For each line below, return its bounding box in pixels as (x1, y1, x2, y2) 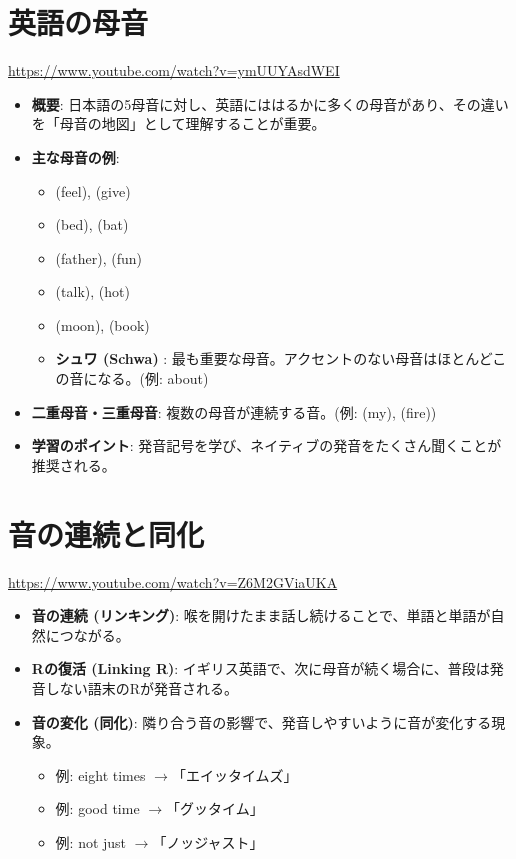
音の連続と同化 (8, 513, 205, 554)
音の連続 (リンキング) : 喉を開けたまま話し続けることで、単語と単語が (31, 605, 491, 626)
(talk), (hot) (55, 281, 130, 302)
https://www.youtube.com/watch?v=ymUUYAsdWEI (8, 60, 340, 81)
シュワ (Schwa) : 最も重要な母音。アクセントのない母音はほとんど (55, 348, 493, 369)
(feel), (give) (55, 180, 131, 201)
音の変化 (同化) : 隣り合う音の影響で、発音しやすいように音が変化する (31, 711, 492, 732)
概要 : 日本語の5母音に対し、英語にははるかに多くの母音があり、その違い (31, 93, 509, 114)
